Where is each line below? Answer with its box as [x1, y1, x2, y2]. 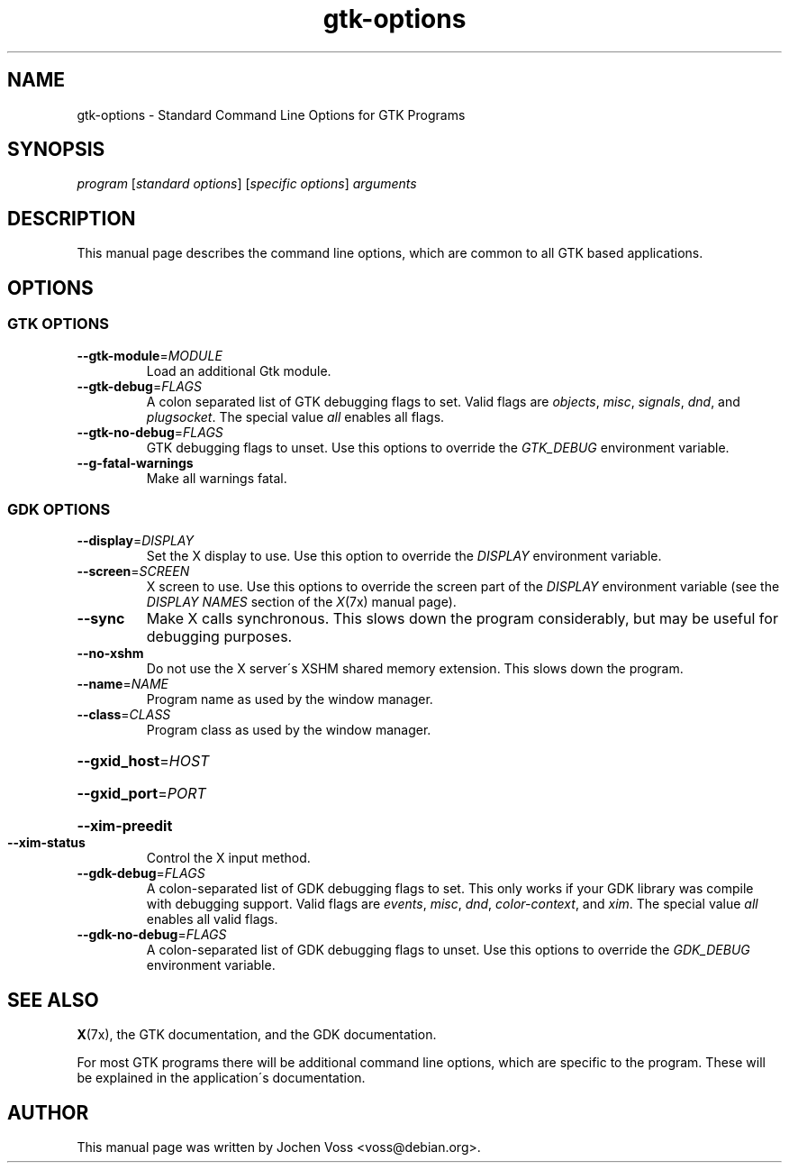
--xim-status [7, 835, 86, 851]
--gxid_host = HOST [77, 752, 210, 771]
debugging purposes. [146, 627, 293, 646]
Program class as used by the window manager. [146, 722, 431, 738]
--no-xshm [77, 645, 144, 662]
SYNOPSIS [7, 138, 105, 161]
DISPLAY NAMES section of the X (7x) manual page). [146, 594, 457, 610]
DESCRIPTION [7, 206, 136, 230]
